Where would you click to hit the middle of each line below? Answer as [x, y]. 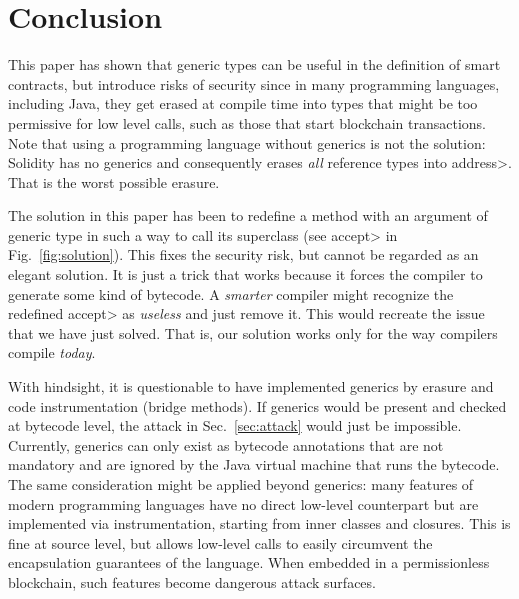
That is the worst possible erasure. [114, 181]
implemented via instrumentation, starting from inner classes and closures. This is [259, 523]
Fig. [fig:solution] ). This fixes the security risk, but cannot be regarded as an [243, 254]
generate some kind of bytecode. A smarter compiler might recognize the [231, 293]
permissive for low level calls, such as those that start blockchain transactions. [247, 122]
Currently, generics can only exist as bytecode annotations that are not [226, 444]
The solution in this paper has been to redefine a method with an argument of [248, 215]
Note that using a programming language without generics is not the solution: [247, 142]
